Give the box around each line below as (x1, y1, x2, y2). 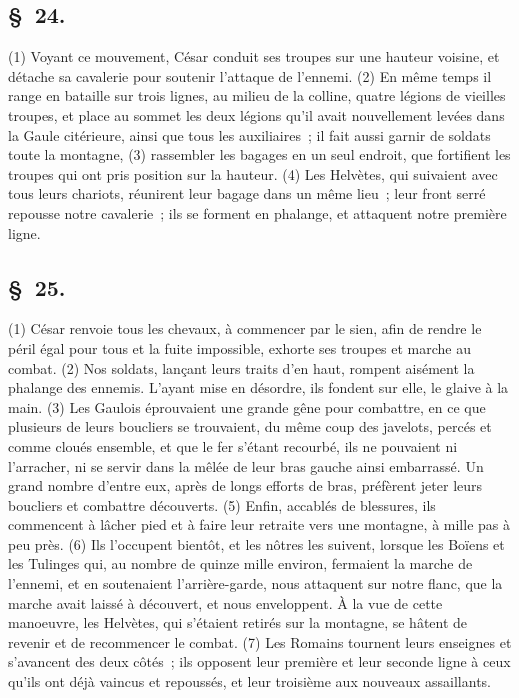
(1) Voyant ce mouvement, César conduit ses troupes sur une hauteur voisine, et (8, 46, 500, 67)
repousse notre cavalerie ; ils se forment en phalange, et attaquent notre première (8, 202, 507, 223)
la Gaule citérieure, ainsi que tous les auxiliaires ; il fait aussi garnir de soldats (8, 124, 491, 145)
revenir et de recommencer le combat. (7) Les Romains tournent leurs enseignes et (8, 631, 512, 652)
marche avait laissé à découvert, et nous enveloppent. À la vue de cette (8, 592, 443, 613)
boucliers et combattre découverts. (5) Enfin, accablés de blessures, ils (8, 494, 436, 515)
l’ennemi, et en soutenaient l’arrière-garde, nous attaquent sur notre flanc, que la (8, 573, 503, 594)
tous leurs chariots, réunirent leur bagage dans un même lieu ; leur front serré (8, 183, 486, 204)
